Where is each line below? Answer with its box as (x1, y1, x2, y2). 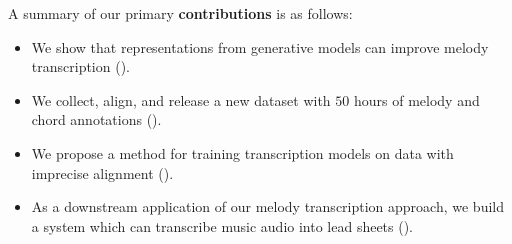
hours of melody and (353, 89, 480, 110)
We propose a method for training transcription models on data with (31, 142, 454, 163)
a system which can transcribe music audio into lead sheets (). (31, 215, 414, 236)
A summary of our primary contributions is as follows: (8, 3, 353, 23)
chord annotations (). (31, 109, 162, 130)
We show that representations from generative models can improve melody (31, 36, 489, 57)
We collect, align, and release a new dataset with (31, 89, 331, 110)
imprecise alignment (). (31, 162, 174, 183)
